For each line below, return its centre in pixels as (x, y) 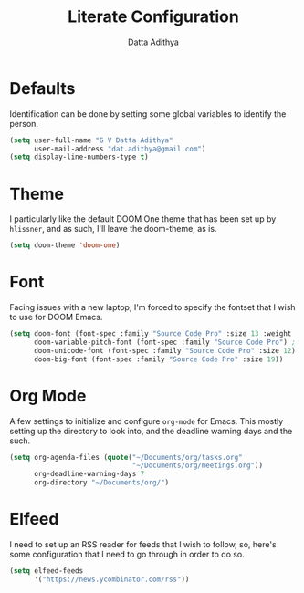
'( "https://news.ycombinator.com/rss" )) (111, 579)
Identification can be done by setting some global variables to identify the (148, 114)
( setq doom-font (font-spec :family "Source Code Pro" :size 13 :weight (151, 334)
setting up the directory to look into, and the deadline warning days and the (151, 431)
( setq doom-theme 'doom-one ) (65, 245)
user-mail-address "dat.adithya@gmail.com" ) (120, 149)
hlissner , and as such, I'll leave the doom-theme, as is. (113, 229)
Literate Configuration (153, 17)
